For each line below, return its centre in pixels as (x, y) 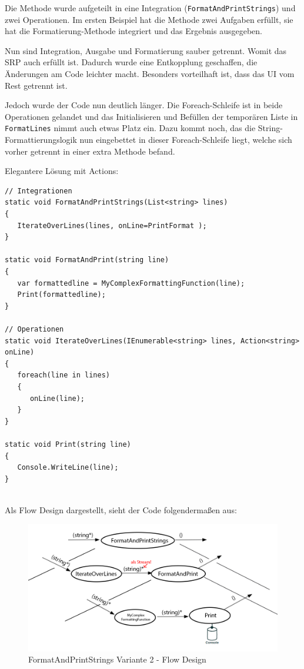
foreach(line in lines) (64, 375)
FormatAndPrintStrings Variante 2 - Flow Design (117, 659)
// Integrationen (39, 191)
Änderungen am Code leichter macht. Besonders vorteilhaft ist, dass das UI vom (150, 74)
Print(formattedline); (61, 295)
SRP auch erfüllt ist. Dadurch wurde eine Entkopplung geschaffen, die (131, 62)
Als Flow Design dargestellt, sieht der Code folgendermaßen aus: (121, 509)
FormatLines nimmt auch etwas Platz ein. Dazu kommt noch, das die (130, 128)
